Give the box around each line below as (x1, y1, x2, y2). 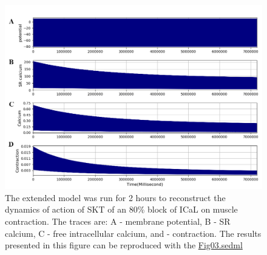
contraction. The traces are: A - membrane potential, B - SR (5, 215, 231, 228)
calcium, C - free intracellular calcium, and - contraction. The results (5, 227, 262, 239)
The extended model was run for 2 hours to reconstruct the (5, 191, 226, 204)
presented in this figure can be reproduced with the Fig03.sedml (5, 239, 243, 251)
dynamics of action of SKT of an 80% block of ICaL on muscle (5, 203, 238, 216)
